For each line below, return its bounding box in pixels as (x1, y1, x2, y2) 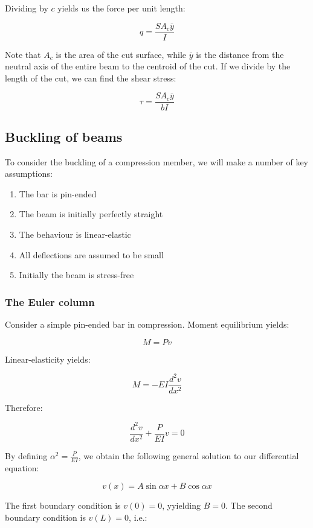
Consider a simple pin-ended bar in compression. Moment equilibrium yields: (5, 318, 289, 331)
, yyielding (162, 499, 201, 512)
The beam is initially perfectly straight (19, 208, 163, 220)
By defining (5, 449, 48, 462)
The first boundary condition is (5, 499, 121, 512)
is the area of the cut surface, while (56, 48, 187, 60)
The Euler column (5, 294, 95, 309)
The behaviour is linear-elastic (19, 228, 131, 241)
